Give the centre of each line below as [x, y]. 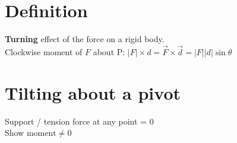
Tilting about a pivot [93, 92]
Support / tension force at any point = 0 [79, 121]
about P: [109, 51]
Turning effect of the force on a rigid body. [85, 39]
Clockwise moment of [44, 51]
